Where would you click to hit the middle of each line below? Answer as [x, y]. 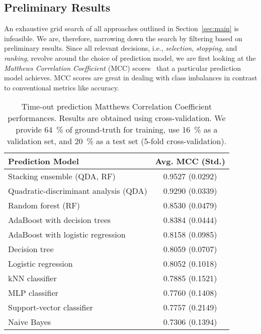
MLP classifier [33, 293]
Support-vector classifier [51, 307]
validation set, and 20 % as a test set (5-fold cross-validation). [117, 141]
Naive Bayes [30, 322]
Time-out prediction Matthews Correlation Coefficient [117, 106]
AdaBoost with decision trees [60, 220]
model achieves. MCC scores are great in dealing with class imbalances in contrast [131, 78]
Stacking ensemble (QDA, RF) [62, 176]
